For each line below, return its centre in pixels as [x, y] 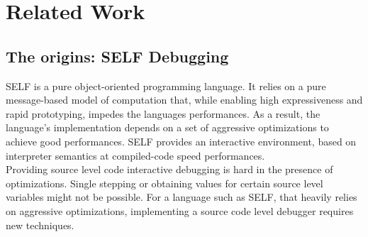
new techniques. [40, 225]
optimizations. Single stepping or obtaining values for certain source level [165, 183]
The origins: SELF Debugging [117, 56]
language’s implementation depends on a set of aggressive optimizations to [167, 127]
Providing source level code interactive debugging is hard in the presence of [169, 169]
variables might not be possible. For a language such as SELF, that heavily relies [182, 197]
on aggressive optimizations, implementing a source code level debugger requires [180, 210]
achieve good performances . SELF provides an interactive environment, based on [181, 141]
